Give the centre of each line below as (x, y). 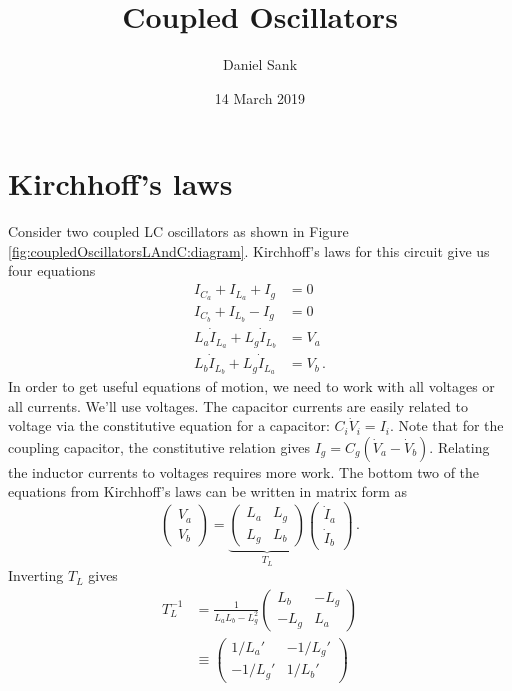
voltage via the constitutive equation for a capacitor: (169, 425)
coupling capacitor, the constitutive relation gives (159, 446)
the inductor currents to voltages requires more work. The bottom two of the (244, 471)
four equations (52, 270)
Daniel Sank (260, 64)
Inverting (36, 575)
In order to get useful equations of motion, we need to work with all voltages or (251, 386)
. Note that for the (446, 425)
